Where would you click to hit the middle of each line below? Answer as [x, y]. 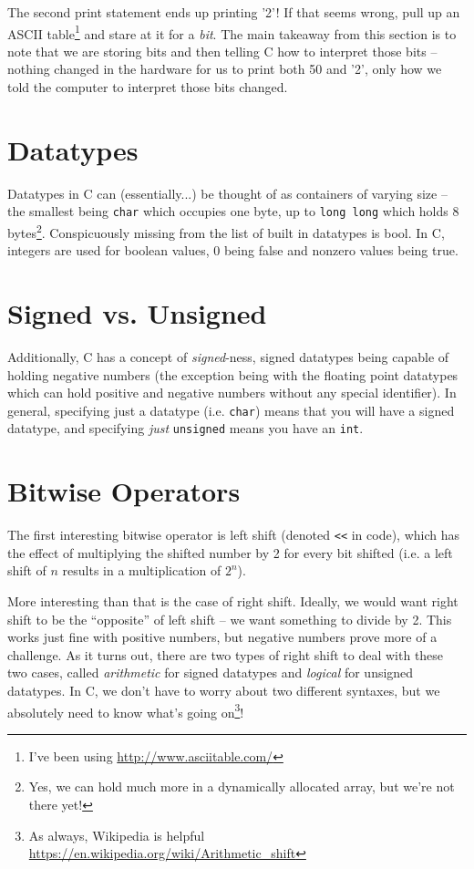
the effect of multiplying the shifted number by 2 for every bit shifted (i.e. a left [230, 552]
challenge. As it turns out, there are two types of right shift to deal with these [226, 654]
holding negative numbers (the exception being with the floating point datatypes [233, 374]
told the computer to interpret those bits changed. [148, 87]
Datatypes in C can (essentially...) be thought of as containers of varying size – [227, 193]
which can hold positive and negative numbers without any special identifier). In [232, 393]
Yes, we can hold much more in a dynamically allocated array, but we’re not [242, 786]
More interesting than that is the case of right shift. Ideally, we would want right [233, 601]
